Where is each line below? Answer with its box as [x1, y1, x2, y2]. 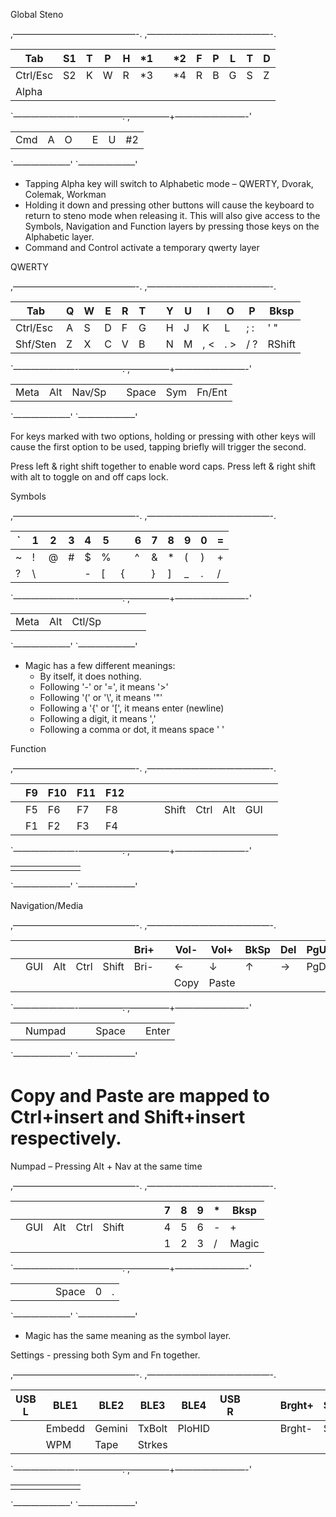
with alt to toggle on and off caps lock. [10, 471, 169, 483]
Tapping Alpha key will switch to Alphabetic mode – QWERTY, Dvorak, [24, 178, 314, 189]
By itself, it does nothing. [39, 670, 142, 682]
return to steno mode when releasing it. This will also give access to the [24, 210, 321, 221]
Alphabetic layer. [24, 231, 95, 243]
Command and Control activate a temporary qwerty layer [24, 242, 260, 253]
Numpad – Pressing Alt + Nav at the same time [10, 1160, 203, 1172]
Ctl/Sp [71, 615, 102, 628]
